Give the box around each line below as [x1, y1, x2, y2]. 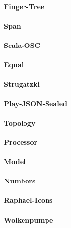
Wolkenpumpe [4, 214, 53, 225]
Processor [4, 137, 38, 147]
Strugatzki [4, 79, 40, 89]
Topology [4, 117, 36, 128]
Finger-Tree [4, 1, 45, 11]
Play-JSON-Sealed [4, 98, 67, 108]
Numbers [4, 176, 36, 186]
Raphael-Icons [4, 195, 53, 205]
